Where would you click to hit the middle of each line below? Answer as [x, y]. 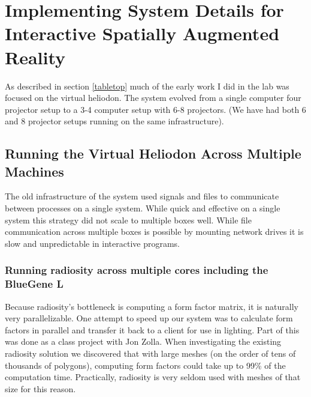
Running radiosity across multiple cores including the [137, 270]
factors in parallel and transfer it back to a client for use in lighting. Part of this [152, 329]
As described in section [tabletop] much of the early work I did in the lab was [147, 86]
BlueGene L [34, 284]
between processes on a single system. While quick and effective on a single [143, 208]
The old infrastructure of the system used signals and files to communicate [142, 196]
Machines [34, 171]
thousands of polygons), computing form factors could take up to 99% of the [145, 365]
